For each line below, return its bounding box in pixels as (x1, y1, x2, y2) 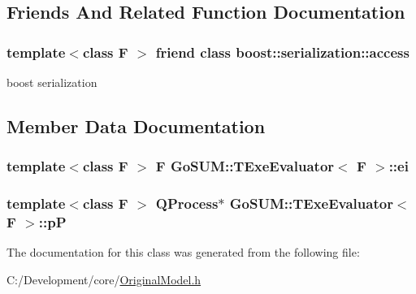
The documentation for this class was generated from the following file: (6, 244, 360, 261)
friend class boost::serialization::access (155, 41, 409, 62)
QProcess (155, 193, 219, 214)
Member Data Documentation (6, 113, 266, 138)
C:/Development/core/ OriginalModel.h (6, 270, 201, 288)
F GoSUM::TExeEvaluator (155, 156, 335, 176)
